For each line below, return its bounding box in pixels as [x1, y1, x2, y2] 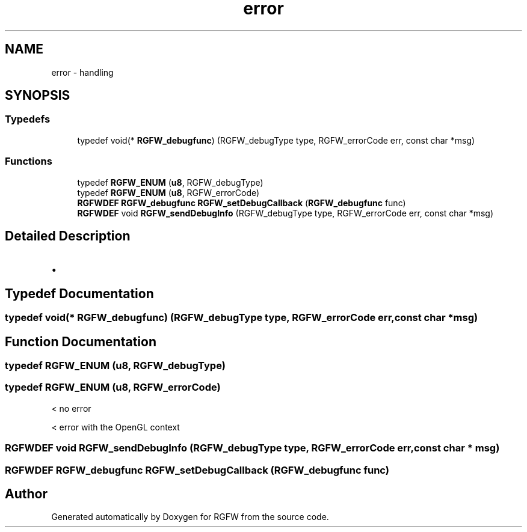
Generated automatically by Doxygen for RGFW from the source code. [51, 512, 329, 522]
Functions [5, 155, 52, 168]
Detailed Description [5, 228, 131, 243]
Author [5, 486, 48, 502]
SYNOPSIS [5, 88, 70, 103]
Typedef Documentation [5, 286, 154, 301]
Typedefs [5, 113, 51, 126]
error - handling [51, 67, 114, 78]
